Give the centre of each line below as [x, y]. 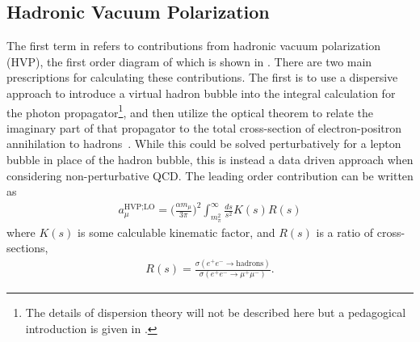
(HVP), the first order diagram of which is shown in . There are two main [189, 61]
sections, [27, 248]
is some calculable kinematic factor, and [176, 232]
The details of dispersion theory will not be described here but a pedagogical [216, 312]
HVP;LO [139, 207]
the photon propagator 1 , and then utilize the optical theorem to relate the [190, 111]
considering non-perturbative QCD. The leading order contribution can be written [210, 175]
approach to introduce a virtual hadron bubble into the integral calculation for [201, 93]
